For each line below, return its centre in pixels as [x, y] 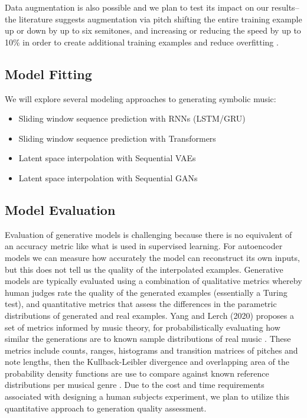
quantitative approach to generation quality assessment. [106, 408]
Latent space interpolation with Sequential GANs [108, 177]
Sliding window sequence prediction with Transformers [117, 138]
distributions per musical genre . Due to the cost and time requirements [135, 385]
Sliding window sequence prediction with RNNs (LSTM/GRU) [132, 118]
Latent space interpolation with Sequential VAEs [107, 158]
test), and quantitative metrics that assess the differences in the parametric [141, 304]
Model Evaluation [60, 209]
